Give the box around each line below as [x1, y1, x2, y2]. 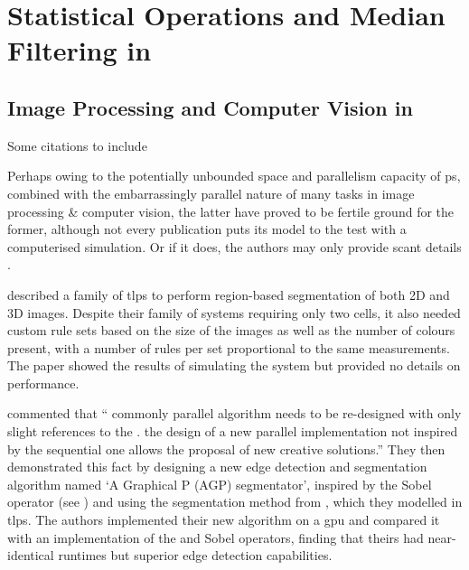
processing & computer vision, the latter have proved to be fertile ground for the [7, 201, 455, 220]
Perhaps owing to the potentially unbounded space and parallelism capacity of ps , [7, 166, 461, 185]
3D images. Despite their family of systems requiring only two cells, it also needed [7, 303, 461, 322]
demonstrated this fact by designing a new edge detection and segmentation [7, 457, 427, 476]
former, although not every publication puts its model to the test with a [7, 220, 407, 238]
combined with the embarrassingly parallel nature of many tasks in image [7, 183, 415, 202]
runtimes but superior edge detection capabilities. [58, 546, 333, 565]
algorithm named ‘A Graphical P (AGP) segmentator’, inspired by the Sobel [7, 474, 432, 493]
